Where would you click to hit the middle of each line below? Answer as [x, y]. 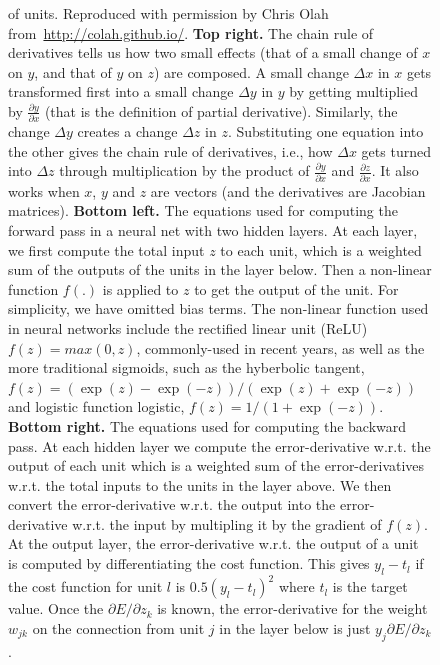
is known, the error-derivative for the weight [292, 608]
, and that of [73, 71]
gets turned [396, 150]
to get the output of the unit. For [296, 288]
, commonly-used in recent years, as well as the [280, 347]
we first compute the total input [106, 249]
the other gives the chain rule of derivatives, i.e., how [170, 150]
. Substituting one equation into [325, 131]
